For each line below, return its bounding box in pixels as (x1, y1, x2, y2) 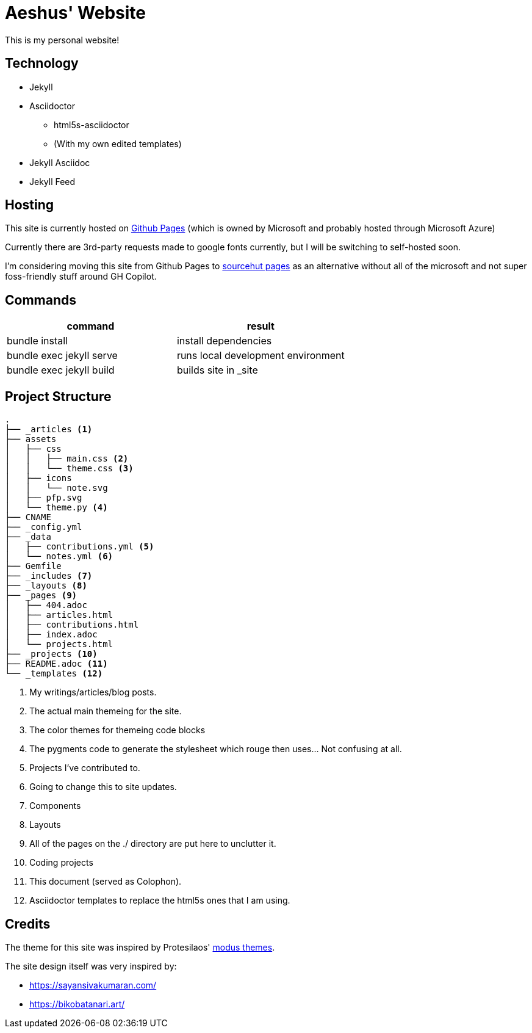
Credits (5, 916, 51, 932)
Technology (5, 56, 79, 71)
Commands (5, 292, 77, 308)
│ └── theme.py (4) (5, 502, 108, 513)
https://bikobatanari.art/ (29, 998, 125, 1009)
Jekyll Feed (29, 176, 76, 187)
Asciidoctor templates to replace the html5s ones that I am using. (29, 895, 290, 906)
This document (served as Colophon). (29, 876, 182, 887)
